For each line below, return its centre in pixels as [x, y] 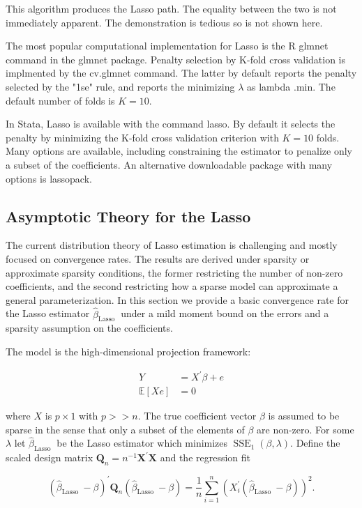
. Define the [315, 443]
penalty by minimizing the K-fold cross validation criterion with [142, 137]
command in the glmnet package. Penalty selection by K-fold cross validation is [176, 59]
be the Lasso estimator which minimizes [142, 443]
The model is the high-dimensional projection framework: [128, 351]
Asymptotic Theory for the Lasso [128, 216]
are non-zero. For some [306, 429]
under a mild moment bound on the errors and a [225, 313]
